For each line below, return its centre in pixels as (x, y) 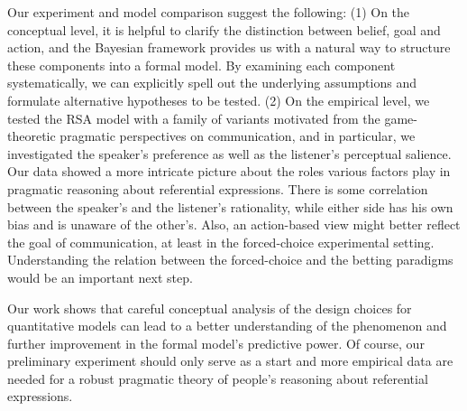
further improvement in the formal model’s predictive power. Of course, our (216, 343)
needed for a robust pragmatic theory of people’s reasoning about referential (218, 378)
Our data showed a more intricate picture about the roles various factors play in (229, 171)
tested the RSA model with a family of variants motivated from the (194, 118)
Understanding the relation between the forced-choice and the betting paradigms (230, 260)
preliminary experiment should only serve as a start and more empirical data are (230, 361)
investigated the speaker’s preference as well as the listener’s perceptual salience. (229, 153)
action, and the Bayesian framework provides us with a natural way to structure (229, 47)
